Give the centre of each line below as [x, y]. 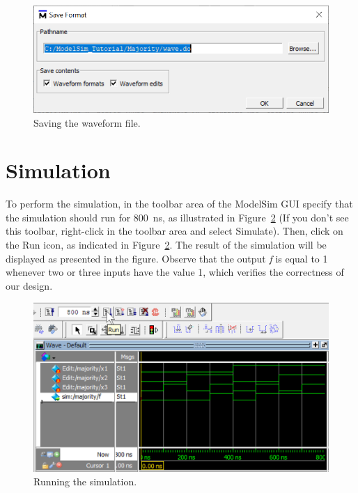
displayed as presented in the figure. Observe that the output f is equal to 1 [167, 258]
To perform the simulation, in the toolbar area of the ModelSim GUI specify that [179, 204]
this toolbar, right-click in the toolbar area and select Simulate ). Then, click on [174, 231]
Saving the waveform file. [87, 122]
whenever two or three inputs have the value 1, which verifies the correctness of [175, 272]
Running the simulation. [85, 482]
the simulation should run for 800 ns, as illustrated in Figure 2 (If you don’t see [177, 217]
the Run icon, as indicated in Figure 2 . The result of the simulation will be [166, 245]
